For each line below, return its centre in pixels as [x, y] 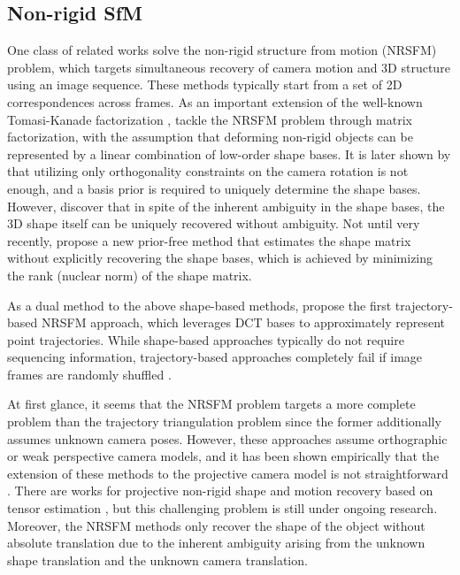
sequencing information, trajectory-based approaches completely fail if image [215, 357]
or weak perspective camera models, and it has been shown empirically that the [223, 456]
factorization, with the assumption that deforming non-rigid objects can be [210, 137]
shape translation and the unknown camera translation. [157, 560]
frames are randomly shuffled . [89, 374]
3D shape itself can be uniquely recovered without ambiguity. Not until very [214, 223]
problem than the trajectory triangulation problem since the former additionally [224, 422]
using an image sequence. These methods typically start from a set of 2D [205, 84]
